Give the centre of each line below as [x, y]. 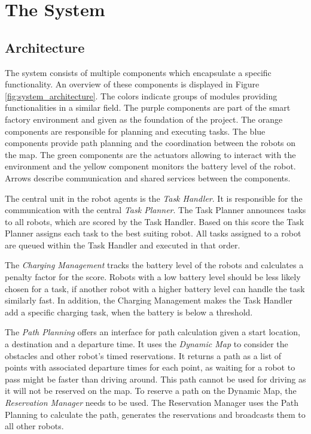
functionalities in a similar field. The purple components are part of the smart [148, 107]
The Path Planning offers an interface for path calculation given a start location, [153, 332]
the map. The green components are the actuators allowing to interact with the [150, 154]
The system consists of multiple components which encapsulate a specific [138, 72]
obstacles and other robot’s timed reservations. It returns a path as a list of [143, 355]
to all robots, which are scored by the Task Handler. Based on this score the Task [155, 221]
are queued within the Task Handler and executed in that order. [123, 245]
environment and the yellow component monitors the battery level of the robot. [150, 166]
